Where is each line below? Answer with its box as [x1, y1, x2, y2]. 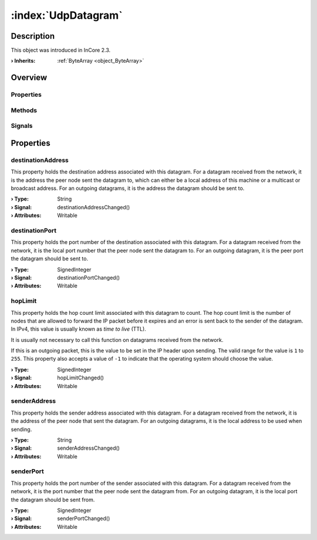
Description [11, 31, 55, 41]
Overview [11, 73, 48, 83]
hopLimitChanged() [57, 374, 104, 381]
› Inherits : [11, 57, 36, 64]
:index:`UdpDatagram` [11, 9, 123, 22]
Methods [11, 106, 38, 114]
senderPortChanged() [57, 515, 110, 522]
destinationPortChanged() [57, 274, 120, 281]
